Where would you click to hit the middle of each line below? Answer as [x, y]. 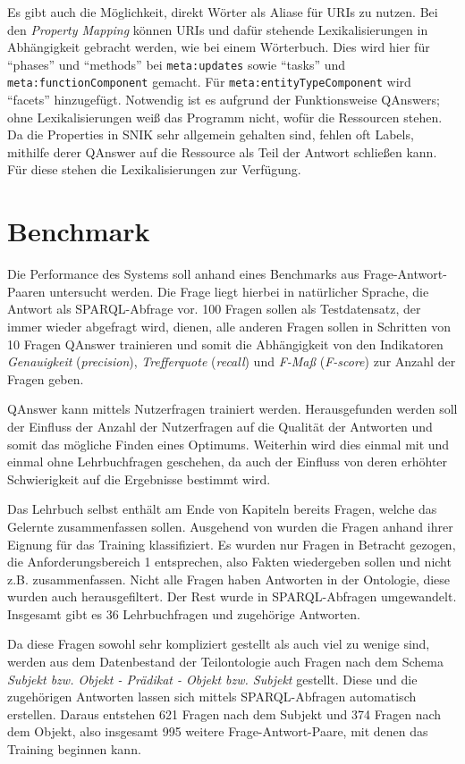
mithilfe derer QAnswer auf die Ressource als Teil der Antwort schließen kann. [222, 151]
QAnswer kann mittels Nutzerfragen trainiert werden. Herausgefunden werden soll [232, 409]
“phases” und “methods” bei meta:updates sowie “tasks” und [177, 64]
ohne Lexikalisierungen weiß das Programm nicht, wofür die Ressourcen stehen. [225, 117]
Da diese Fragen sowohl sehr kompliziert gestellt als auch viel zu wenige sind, [219, 644]
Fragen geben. [46, 378]
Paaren [26, 291]
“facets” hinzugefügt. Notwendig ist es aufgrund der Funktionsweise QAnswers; [224, 100]
